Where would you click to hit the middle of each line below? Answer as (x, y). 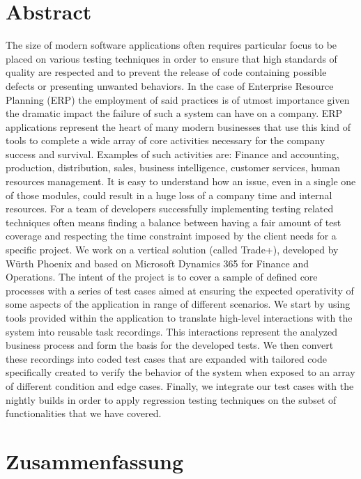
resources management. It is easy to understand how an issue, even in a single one (181, 181)
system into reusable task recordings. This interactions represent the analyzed (172, 331)
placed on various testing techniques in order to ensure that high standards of (171, 58)
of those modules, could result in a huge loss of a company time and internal (169, 195)
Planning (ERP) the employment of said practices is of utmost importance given (178, 99)
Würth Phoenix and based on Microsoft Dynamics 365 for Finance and (157, 263)
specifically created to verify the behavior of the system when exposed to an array (180, 372)
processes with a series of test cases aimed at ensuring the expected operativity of (180, 290)
